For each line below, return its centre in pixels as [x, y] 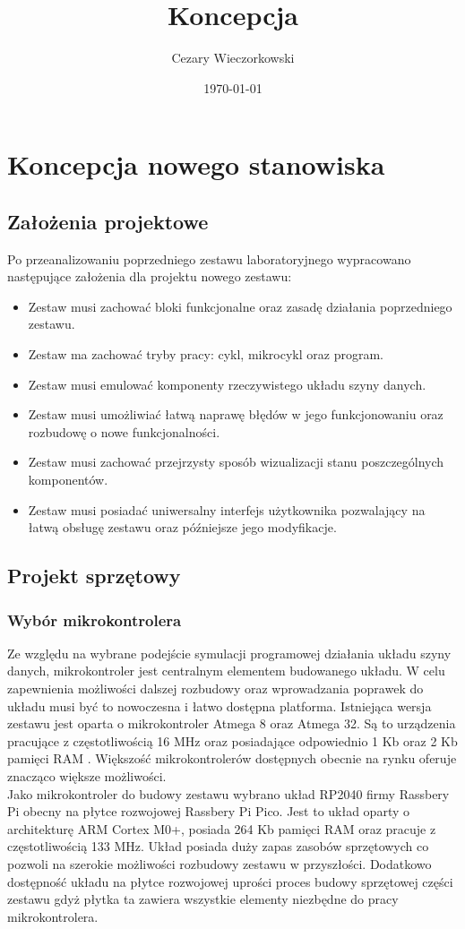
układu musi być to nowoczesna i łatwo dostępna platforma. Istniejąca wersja [220, 705]
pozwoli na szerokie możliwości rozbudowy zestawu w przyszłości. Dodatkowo [220, 863]
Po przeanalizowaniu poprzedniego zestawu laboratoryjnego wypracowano [209, 258]
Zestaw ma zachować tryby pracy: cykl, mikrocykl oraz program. [206, 354]
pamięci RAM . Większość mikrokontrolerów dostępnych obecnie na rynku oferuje [232, 758]
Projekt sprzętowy [94, 576]
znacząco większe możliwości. [87, 775]
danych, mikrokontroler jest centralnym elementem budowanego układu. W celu [226, 671]
